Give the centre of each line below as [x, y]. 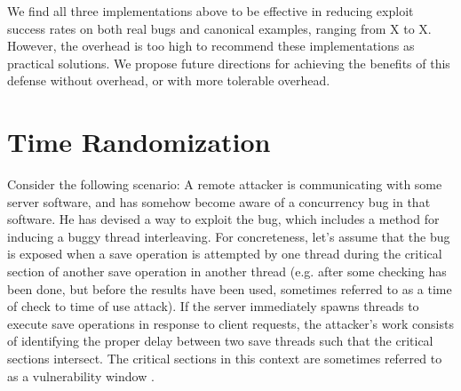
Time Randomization [139, 142]
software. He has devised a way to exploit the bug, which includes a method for [223, 219]
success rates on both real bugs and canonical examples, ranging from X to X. [219, 28]
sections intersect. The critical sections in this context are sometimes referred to [225, 359]
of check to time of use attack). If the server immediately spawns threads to [213, 306]
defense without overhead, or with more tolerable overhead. [169, 80]
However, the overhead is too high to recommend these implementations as [211, 46]
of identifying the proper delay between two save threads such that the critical [220, 341]
